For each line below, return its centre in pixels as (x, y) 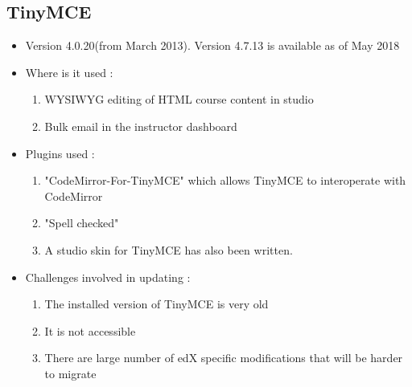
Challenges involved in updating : (108, 277)
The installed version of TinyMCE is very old (157, 304)
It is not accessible (90, 330)
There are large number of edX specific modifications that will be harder (224, 358)
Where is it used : (69, 72)
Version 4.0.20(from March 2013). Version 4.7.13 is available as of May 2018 (212, 45)
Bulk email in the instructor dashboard (141, 126)
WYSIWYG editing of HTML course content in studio (179, 99)
